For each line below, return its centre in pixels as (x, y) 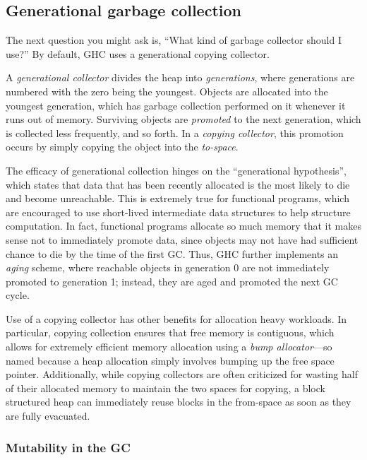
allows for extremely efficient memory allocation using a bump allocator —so (169, 347)
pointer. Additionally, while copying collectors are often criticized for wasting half (182, 374)
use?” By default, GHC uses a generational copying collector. (138, 53)
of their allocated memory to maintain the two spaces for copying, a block (166, 388)
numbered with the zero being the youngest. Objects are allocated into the (167, 91)
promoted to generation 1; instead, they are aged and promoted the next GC (172, 281)
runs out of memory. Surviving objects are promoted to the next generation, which (183, 119)
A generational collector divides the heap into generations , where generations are (180, 77)
